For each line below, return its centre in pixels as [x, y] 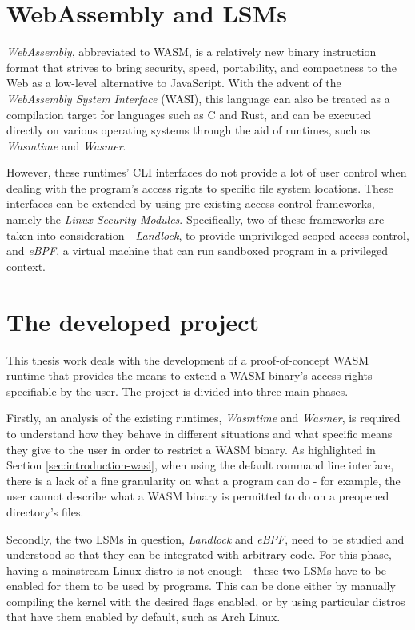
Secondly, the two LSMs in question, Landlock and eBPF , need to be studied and [206, 538]
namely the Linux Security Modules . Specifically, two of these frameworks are [196, 219]
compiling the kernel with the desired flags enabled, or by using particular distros [206, 601]
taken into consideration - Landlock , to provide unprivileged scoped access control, [208, 235]
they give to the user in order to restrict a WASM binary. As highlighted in [191, 449]
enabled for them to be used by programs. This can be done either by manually [201, 586]
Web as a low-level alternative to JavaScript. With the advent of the [174, 83]
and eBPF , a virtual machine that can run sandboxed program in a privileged [198, 251]
